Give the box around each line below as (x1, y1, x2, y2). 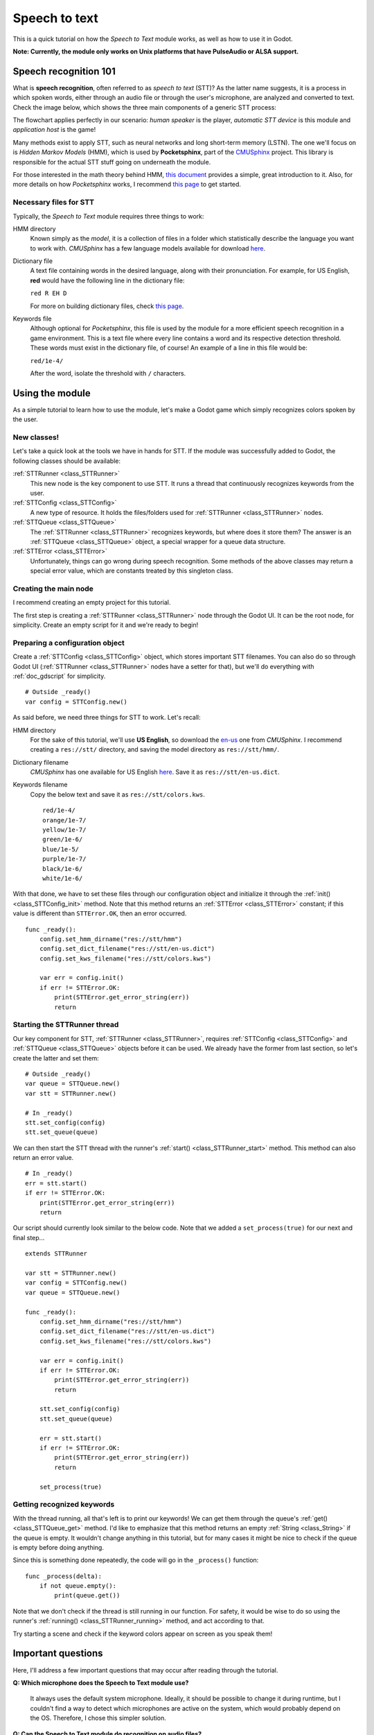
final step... (12, 1233, 45, 1242)
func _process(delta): (25, 1572, 103, 1580)
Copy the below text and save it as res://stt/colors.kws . (30, 790, 206, 798)
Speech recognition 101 (12, 65, 116, 77)
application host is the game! (12, 126, 96, 134)
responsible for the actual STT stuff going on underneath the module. (12, 158, 211, 166)
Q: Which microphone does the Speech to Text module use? (12, 1678, 189, 1686)
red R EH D (30, 289, 67, 298)
